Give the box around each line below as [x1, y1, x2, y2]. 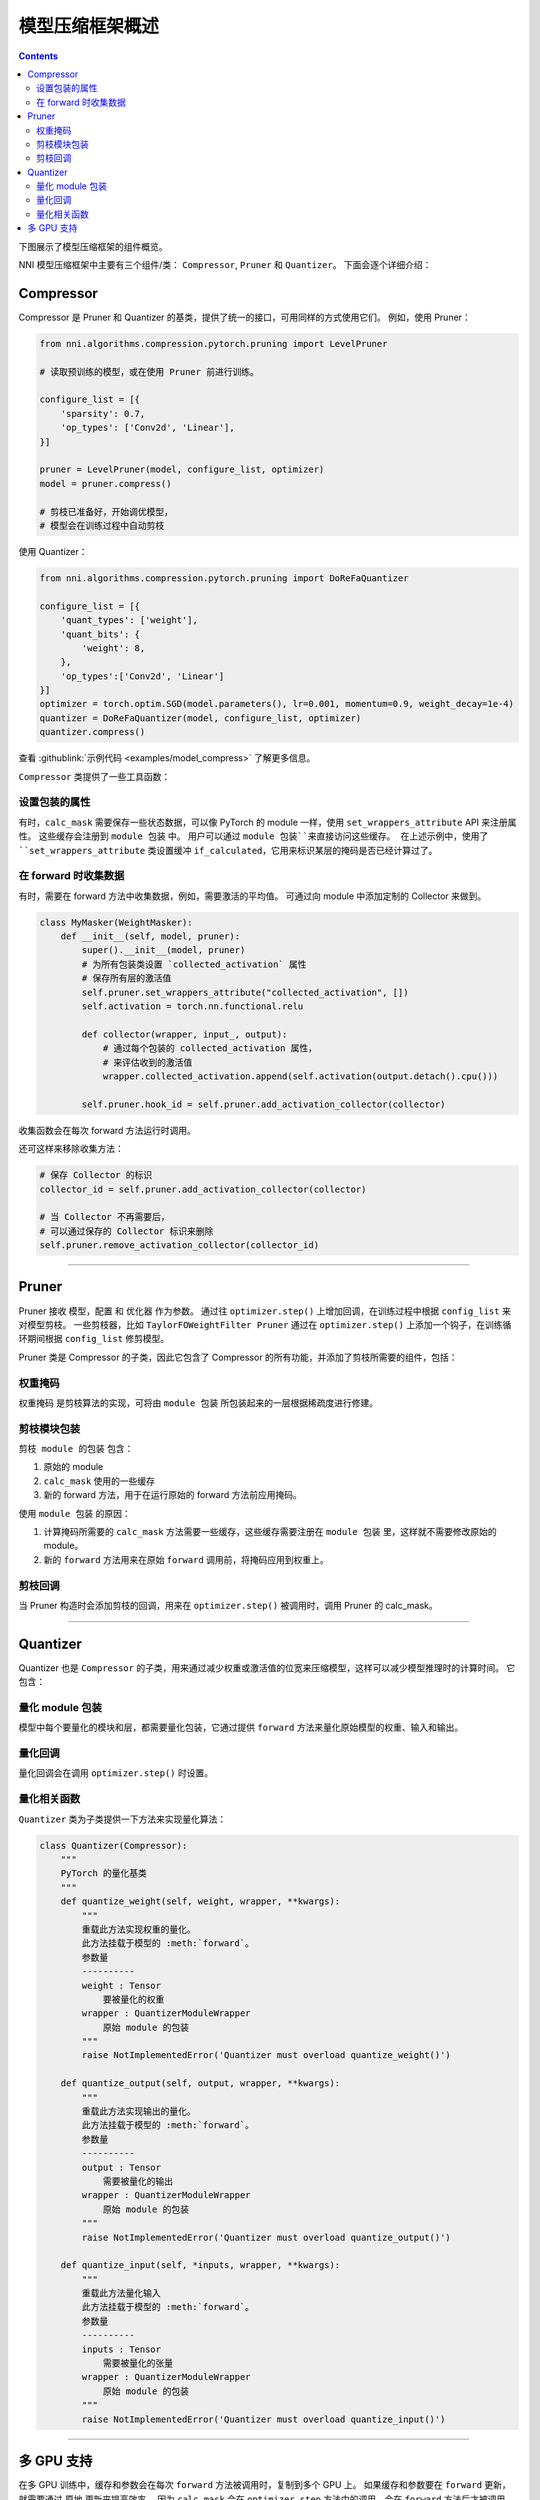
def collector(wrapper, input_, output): [81, 1028, 288, 1040]
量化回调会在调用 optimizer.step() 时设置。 [18, 1767, 214, 1779]
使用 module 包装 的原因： [18, 1507, 131, 1519]
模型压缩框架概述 [18, 15, 160, 37]
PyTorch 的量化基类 [60, 1868, 147, 1879]
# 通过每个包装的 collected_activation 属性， [102, 1043, 318, 1054]
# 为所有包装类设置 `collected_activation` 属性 [81, 958, 307, 970]
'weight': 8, [81, 642, 146, 654]
